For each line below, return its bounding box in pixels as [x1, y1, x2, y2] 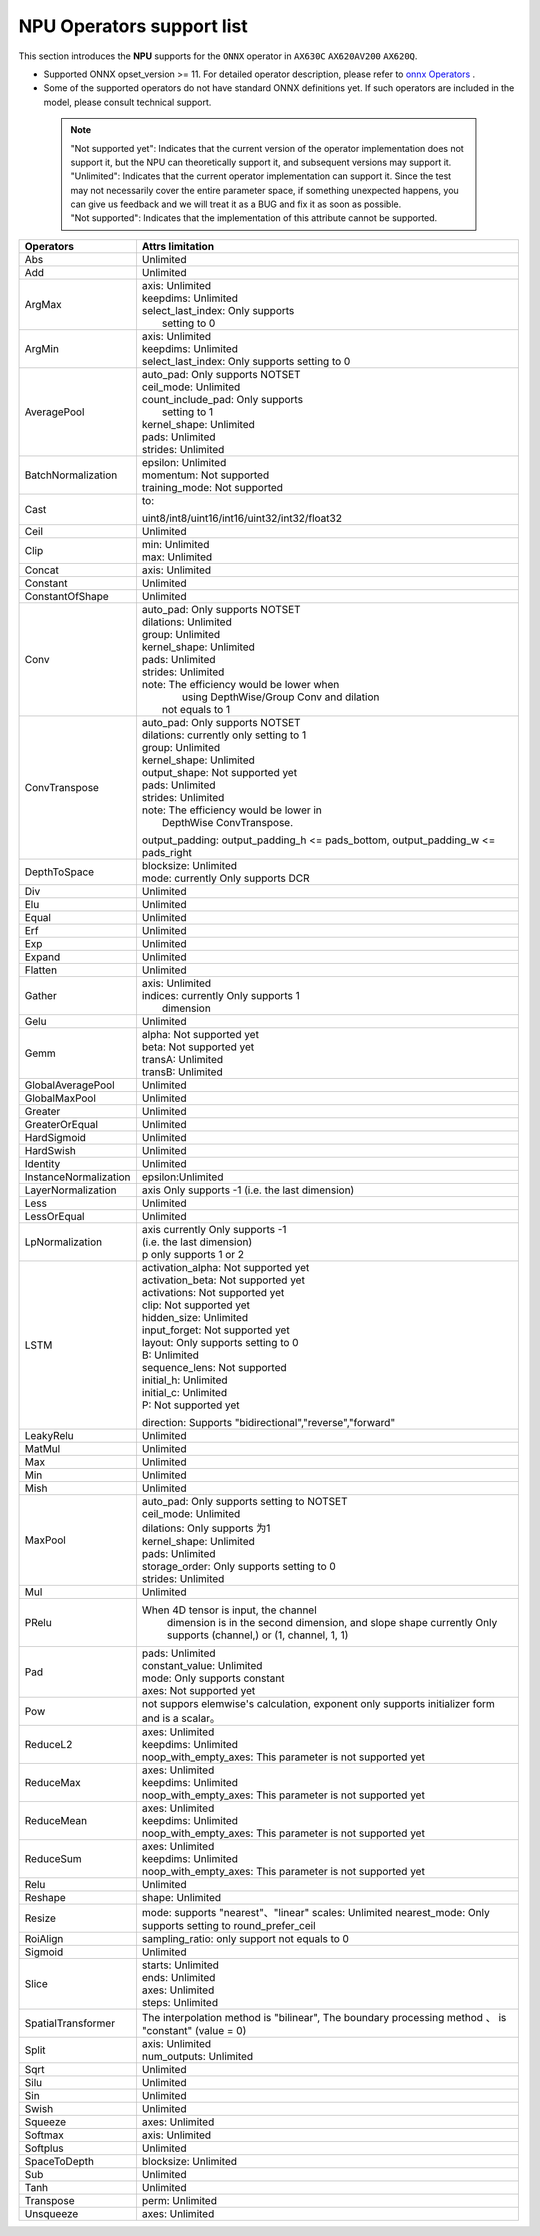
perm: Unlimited [141, 2193, 217, 2207]
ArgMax [24, 297, 62, 311]
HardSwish [24, 1143, 77, 1157]
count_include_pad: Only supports [141, 392, 304, 406]
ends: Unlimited [141, 1970, 216, 1984]
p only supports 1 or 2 [141, 1247, 245, 1261]
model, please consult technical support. [43, 96, 212, 108]
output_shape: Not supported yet [141, 765, 298, 779]
